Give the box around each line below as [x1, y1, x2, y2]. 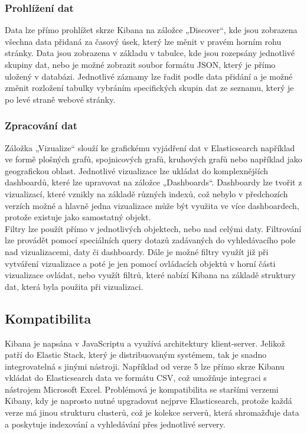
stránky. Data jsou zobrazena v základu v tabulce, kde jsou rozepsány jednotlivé [5, 47, 295, 59]
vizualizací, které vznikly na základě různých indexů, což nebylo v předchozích [5, 187, 288, 200]
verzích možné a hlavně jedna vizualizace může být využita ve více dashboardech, [5, 199, 299, 211]
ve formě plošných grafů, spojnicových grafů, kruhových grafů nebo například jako [5, 153, 302, 165]
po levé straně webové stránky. [5, 93, 116, 105]
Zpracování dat [5, 118, 77, 133]
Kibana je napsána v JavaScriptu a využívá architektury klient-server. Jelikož [5, 337, 285, 349]
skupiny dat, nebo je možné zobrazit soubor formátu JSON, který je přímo [5, 58, 276, 70]
